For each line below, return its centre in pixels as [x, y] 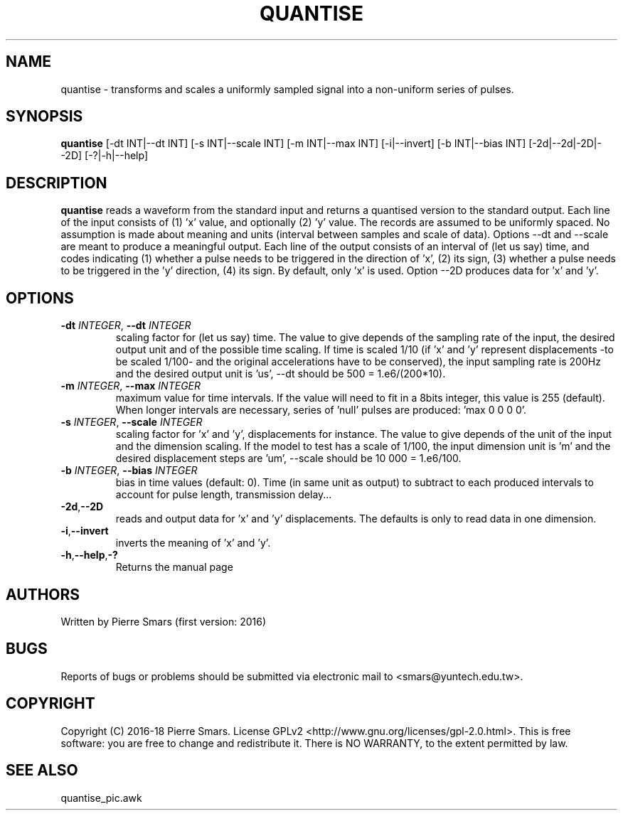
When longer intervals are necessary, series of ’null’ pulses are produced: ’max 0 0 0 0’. [321, 410]
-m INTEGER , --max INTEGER [131, 386]
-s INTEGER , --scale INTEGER [132, 422]
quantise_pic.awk [101, 798]
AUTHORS [43, 594]
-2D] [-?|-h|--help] [105, 156]
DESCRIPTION [57, 183]
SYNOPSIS [44, 117]
